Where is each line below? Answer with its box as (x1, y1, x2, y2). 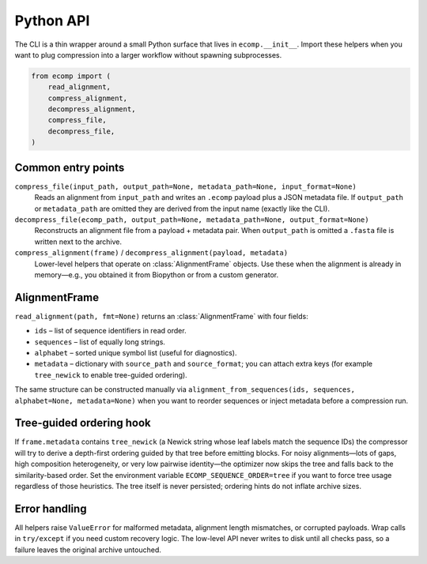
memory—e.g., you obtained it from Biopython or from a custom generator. (34, 269, 279, 280)
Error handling (14, 502, 87, 515)
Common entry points (14, 160, 125, 174)
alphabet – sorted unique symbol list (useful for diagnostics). (34, 348, 237, 357)
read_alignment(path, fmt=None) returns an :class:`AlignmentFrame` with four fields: (14, 311, 308, 321)
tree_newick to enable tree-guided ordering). (34, 370, 187, 379)
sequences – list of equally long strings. (34, 337, 166, 347)
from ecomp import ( (31, 71, 111, 81)
